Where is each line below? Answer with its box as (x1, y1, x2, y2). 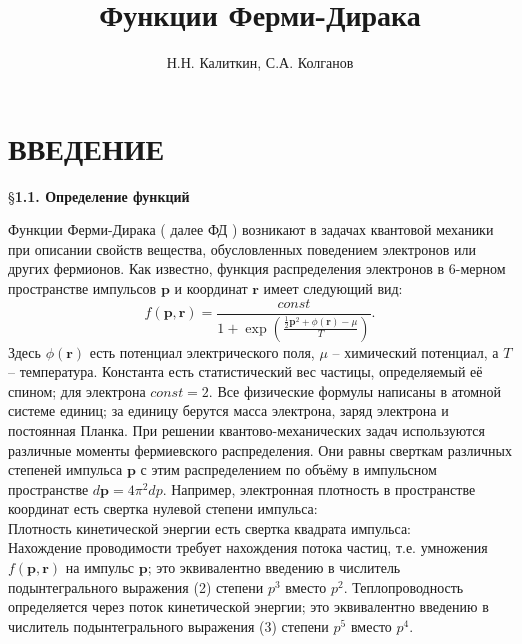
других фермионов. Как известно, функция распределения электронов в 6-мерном (8, 258, 506, 279)
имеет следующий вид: (263, 278, 403, 299)
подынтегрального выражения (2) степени (8, 576, 264, 597)
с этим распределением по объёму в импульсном (140, 459, 437, 480)
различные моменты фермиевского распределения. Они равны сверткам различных (8, 439, 512, 460)
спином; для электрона (8, 380, 146, 401)
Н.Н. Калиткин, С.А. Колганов (166, 52, 354, 73)
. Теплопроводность (343, 576, 464, 597)
